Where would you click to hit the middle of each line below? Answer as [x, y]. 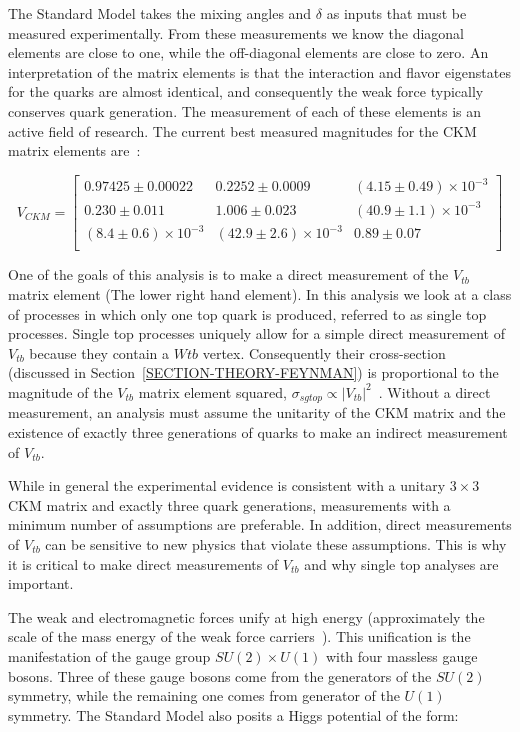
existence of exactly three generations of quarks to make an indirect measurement [258, 431]
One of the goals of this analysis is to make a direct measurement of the [228, 274]
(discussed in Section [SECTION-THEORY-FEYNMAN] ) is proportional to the [253, 372]
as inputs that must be [396, 13]
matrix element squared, [212, 391]
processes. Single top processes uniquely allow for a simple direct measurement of [256, 333]
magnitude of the [60, 391]
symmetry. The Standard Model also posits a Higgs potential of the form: [233, 714]
